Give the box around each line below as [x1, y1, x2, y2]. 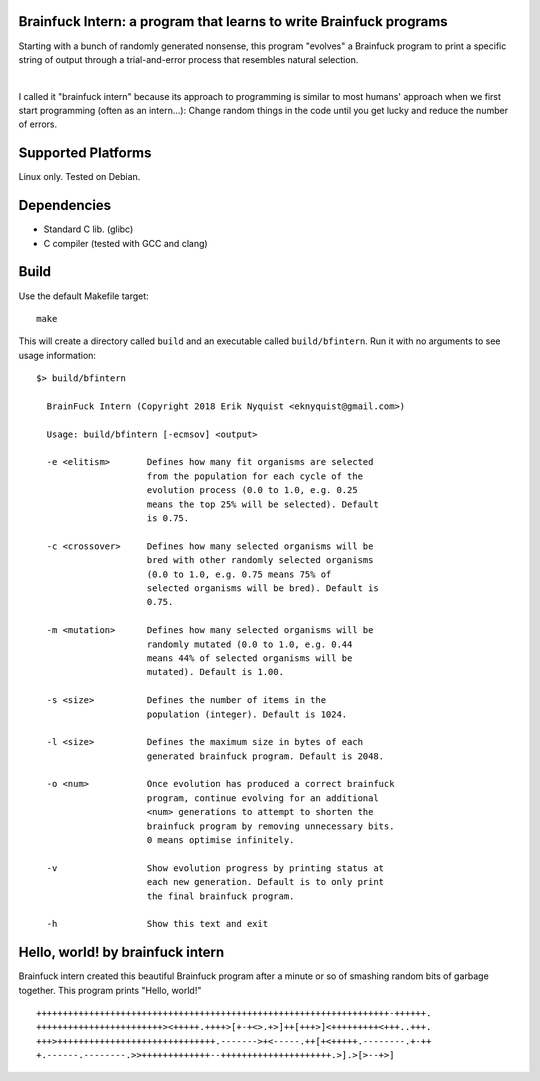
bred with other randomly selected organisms [146, 555, 374, 566]
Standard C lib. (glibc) [43, 223, 134, 235]
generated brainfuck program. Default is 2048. [146, 750, 385, 762]
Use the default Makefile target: [18, 290, 149, 302]
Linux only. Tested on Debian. [18, 171, 141, 183]
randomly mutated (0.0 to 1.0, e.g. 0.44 [146, 638, 353, 650]
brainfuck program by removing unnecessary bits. [146, 820, 395, 832]
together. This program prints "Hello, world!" [18, 984, 202, 996]
